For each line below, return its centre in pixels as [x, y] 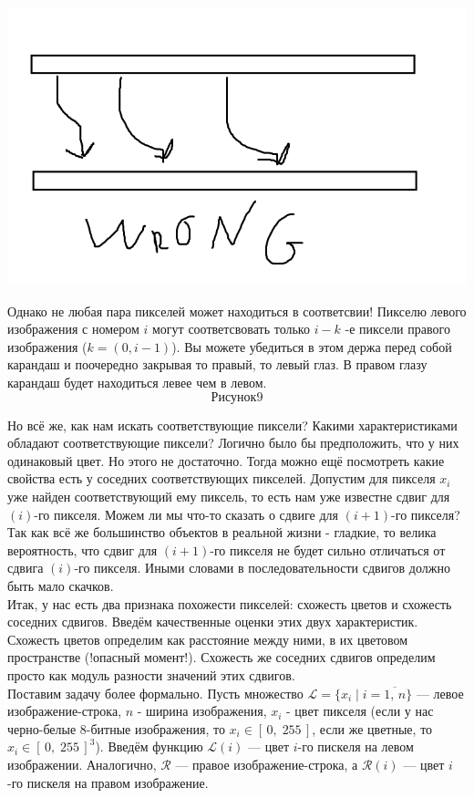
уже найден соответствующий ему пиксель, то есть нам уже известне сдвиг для [229, 497]
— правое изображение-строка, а [267, 764]
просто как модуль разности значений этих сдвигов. [151, 674]
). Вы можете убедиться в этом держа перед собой [312, 346]
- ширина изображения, [202, 711]
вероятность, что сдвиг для [82, 549]
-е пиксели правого [397, 329]
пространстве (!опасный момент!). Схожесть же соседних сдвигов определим [222, 657]
